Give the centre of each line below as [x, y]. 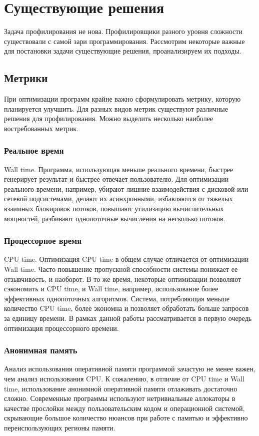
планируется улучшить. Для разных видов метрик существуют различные [116, 108]
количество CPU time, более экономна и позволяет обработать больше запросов [126, 308]
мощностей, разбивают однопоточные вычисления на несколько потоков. [115, 218]
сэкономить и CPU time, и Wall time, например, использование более [111, 289]
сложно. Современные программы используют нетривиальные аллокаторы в [120, 398]
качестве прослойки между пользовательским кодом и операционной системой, [124, 408]
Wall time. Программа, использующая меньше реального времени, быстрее [119, 169]
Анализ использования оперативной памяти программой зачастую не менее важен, [130, 369]
